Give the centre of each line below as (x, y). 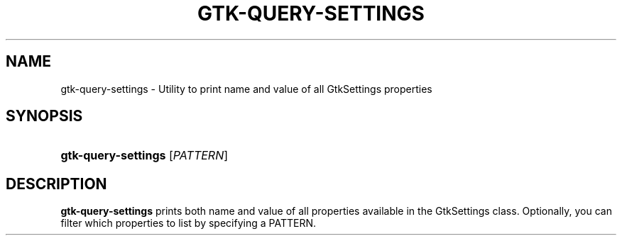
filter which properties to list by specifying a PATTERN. (188, 223)
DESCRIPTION (56, 184)
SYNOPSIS (44, 116)
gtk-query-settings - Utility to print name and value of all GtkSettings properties (246, 89)
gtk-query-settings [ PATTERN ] (144, 156)
